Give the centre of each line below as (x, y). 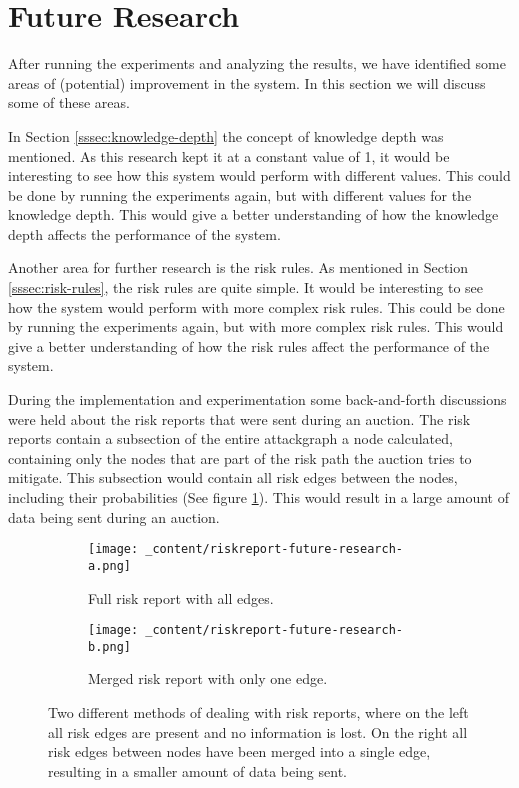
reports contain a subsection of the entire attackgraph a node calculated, (230, 438)
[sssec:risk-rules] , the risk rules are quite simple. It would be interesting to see (246, 287)
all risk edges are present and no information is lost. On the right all (258, 731)
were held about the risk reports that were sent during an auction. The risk (239, 418)
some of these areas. (69, 102)
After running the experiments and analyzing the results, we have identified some (257, 63)
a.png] (109, 565)
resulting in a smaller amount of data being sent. (197, 770)
